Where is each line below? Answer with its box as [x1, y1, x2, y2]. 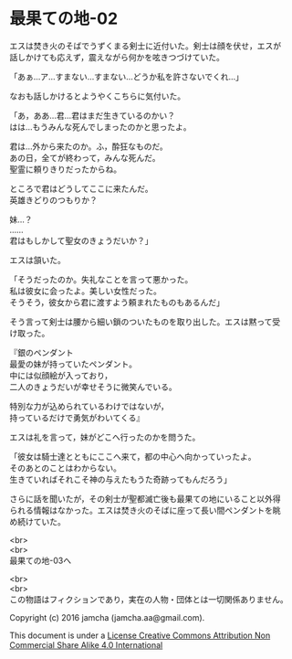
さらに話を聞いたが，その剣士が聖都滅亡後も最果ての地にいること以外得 [9, 493, 281, 504]
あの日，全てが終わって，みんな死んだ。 [9, 152, 161, 163]
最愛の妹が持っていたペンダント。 [9, 358, 138, 369]
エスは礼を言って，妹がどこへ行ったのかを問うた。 [9, 431, 201, 442]
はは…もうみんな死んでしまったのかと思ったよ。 [9, 121, 192, 133]
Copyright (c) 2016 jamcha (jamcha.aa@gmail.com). [9, 611, 205, 622]
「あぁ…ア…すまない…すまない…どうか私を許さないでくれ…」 [9, 70, 245, 82]
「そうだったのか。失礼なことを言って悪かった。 [9, 273, 193, 284]
